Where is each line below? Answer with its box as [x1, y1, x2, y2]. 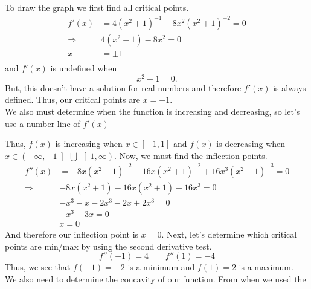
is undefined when [50, 62, 117, 74]
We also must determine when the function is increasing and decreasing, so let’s [5, 105, 300, 118]
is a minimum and [127, 261, 195, 273]
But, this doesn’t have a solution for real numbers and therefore [5, 81, 242, 94]
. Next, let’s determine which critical [161, 228, 297, 241]
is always [273, 81, 306, 94]
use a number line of [5, 117, 80, 129]
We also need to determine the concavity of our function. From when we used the [5, 273, 306, 285]
